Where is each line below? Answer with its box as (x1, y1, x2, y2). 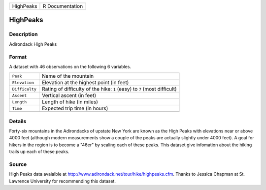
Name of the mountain (42, 73, 94, 80)
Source (9, 160, 27, 167)
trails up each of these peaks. (9, 149, 69, 155)
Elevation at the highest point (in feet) (42, 79, 129, 86)
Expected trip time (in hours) (42, 105, 108, 112)
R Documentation (42, 3, 83, 9)
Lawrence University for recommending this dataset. (9, 178, 116, 184)
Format (9, 53, 27, 60)
